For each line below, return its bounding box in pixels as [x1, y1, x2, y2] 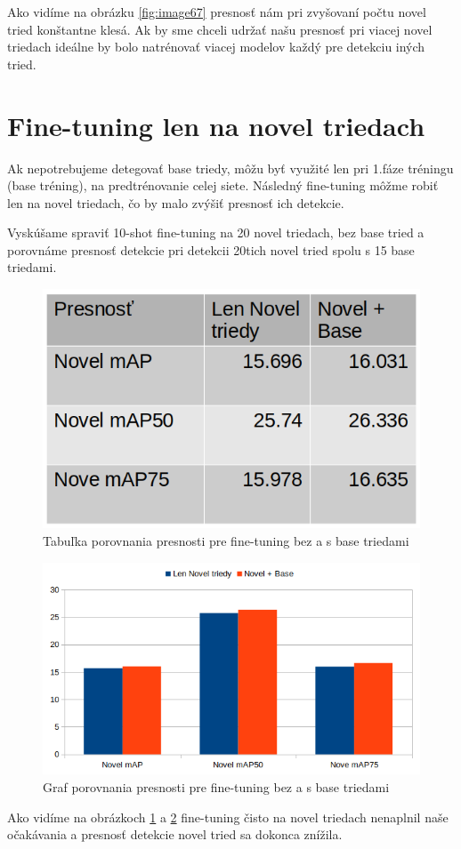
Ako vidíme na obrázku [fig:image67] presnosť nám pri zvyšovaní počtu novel [7, 3, 426, 20]
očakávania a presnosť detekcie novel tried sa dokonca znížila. [7, 825, 343, 844]
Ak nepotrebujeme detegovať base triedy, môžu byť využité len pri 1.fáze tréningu [7, 158, 454, 177]
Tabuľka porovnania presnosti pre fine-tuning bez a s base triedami [43, 531, 409, 549]
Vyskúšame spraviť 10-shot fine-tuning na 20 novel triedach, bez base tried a [7, 223, 425, 242]
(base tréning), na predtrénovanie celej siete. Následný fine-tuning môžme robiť [7, 176, 439, 195]
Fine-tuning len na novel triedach [7, 107, 425, 143]
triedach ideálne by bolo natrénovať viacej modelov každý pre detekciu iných [7, 37, 425, 56]
